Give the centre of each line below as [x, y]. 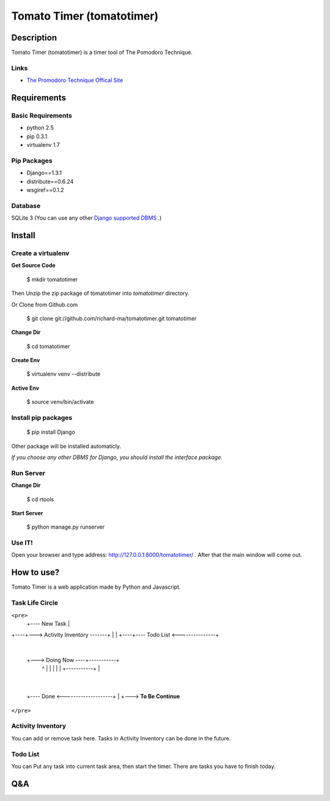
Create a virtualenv [40, 253]
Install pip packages [42, 418]
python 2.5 [40, 128]
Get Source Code [34, 266]
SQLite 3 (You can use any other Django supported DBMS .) [86, 218]
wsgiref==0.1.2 [45, 190]
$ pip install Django [51, 432]
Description [34, 38]
